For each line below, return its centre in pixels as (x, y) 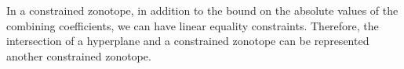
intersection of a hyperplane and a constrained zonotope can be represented (188, 41)
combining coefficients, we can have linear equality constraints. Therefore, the (193, 25)
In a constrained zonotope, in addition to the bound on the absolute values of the (202, 10)
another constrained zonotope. (79, 55)
